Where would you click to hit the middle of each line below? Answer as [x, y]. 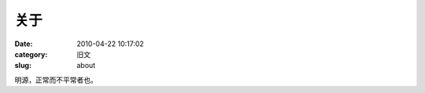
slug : [23, 66]
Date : [24, 44]
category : [31, 54]
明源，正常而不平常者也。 [56, 80]
